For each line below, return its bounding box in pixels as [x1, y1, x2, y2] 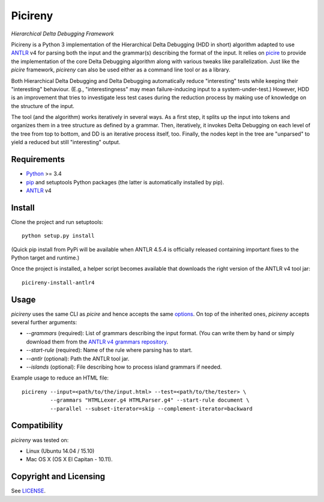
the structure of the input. [11, 102, 75, 109]
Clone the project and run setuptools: [11, 218, 103, 225]
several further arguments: [11, 319, 77, 326]
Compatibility [11, 420, 63, 431]
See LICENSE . [11, 487, 46, 495]
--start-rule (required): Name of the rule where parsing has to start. [26, 346, 193, 354]
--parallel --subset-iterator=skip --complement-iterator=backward [50, 405, 253, 412]
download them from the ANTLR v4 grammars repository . [26, 338, 168, 345]
